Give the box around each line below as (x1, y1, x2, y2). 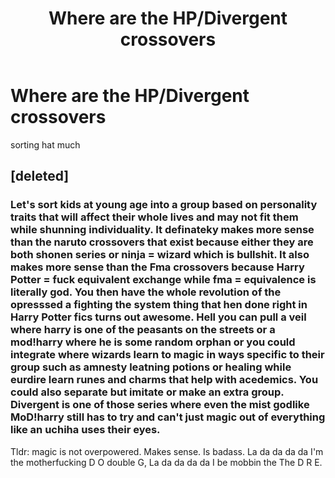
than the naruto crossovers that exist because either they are (10, 235, 314, 249)
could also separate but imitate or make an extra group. (10, 385, 285, 399)
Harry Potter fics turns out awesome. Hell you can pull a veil (10, 310, 307, 324)
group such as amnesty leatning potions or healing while (10, 360, 292, 374)
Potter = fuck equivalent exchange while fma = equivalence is (10, 273, 317, 287)
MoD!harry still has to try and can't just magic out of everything (10, 410, 326, 424)
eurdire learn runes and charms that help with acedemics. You (10, 373, 319, 387)
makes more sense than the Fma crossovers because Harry (10, 260, 305, 274)
